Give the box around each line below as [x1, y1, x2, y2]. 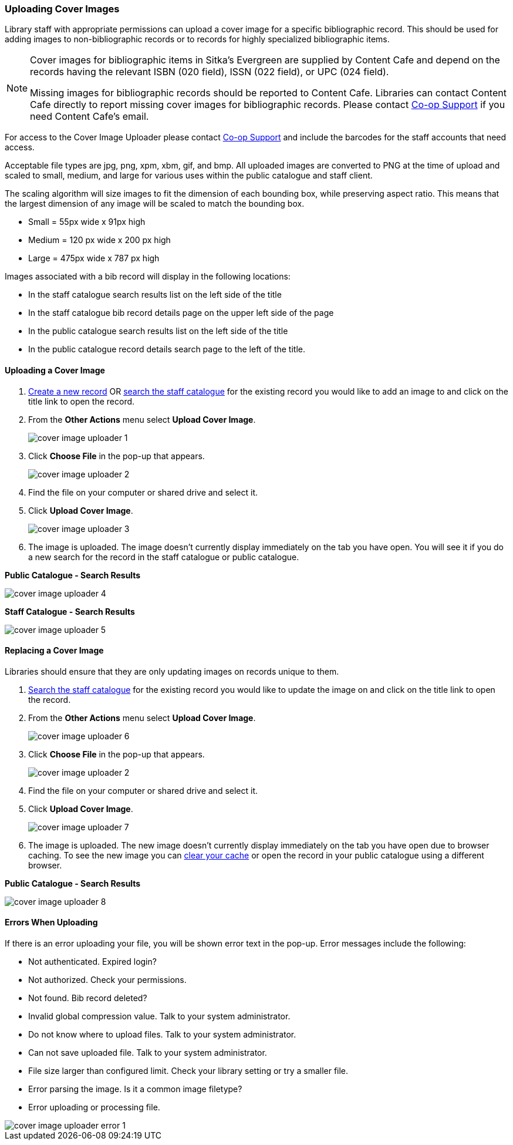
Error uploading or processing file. [28, 1102, 160, 1113]
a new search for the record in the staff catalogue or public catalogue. [28, 551, 299, 562]
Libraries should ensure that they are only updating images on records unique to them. [5, 666, 339, 676]
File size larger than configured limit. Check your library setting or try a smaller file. [28, 1066, 349, 1076]
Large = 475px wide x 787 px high [28, 253, 160, 264]
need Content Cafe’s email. [30, 110, 149, 123]
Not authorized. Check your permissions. [28, 975, 187, 985]
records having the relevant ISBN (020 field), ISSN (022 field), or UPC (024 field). [30, 66, 389, 78]
